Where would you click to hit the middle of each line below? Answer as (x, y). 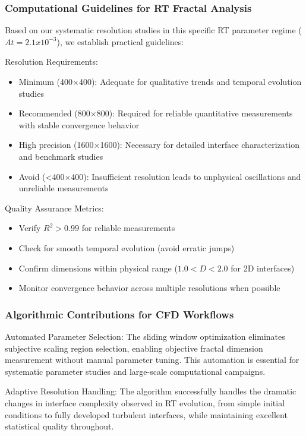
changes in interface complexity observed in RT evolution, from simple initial (145, 402)
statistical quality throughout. (59, 426)
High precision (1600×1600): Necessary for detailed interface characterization (159, 145)
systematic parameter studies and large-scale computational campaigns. (135, 371)
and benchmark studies (61, 156)
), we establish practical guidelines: (120, 41)
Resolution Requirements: (51, 61)
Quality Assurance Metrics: (54, 208)
